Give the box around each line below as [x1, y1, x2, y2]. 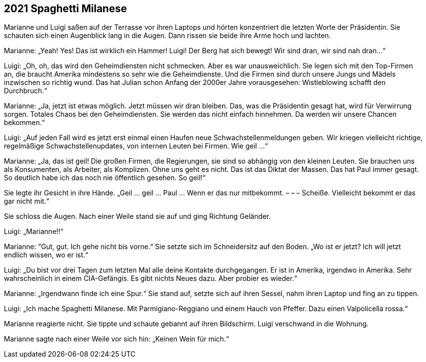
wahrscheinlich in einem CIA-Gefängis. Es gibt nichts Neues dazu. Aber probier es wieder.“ [4, 274, 297, 283]
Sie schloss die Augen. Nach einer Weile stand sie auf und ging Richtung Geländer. [4, 212, 271, 221]
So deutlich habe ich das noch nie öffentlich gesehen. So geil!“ [4, 173, 206, 182]
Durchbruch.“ [4, 86, 47, 95]
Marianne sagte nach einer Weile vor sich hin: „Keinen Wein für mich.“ [4, 335, 229, 343]
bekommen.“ [4, 118, 45, 127]
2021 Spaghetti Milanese [4, 2, 127, 15]
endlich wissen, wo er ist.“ [4, 251, 88, 259]
